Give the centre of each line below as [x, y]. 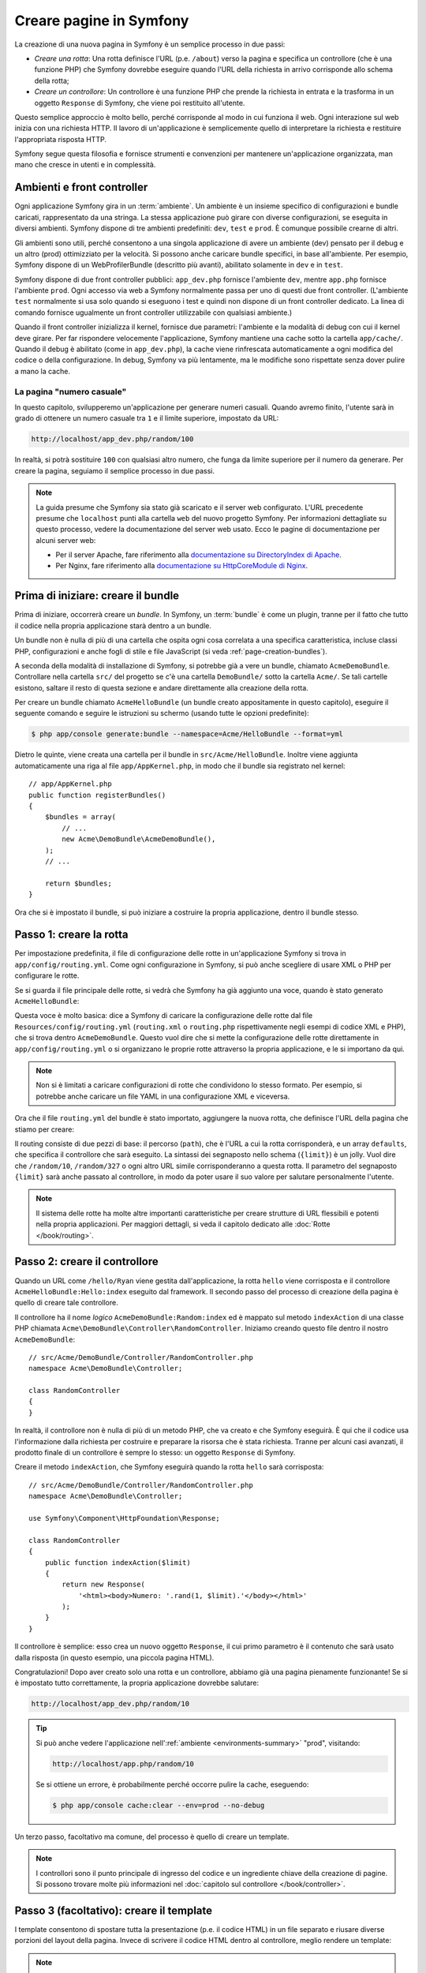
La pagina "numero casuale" [71, 391]
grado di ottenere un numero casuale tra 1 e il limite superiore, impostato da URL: [147, 418]
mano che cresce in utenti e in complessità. [85, 165]
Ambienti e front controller [81, 187]
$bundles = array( [80, 817]
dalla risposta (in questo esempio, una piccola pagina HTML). [114, 1657]
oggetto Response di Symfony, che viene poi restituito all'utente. [140, 103]
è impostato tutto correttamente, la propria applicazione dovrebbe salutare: [137, 1683]
